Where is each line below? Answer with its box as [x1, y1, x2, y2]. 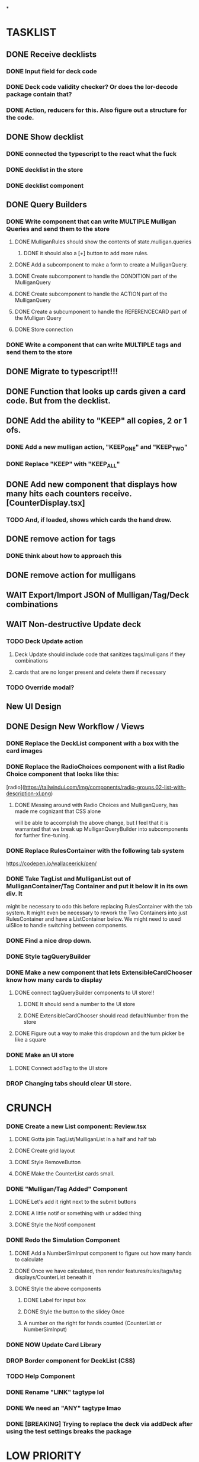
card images [6, 747, 43, 755]
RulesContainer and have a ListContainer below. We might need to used [6, 915, 181, 923]
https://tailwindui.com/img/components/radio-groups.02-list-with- [24, 783, 187, 791]
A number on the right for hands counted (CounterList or [23, 1319, 162, 1326]
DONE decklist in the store [6, 165, 84, 173]
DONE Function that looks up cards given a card [6, 386, 186, 396]
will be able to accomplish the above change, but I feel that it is [14, 819, 169, 826]
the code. [6, 114, 34, 122]
